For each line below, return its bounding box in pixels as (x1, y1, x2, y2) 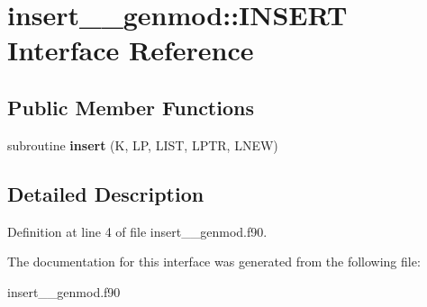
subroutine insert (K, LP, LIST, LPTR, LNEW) (7, 135, 278, 154)
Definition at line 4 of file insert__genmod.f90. (7, 221, 268, 240)
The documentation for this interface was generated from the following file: (7, 252, 421, 271)
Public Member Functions (7, 93, 254, 121)
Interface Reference (7, 32, 254, 68)
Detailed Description (7, 179, 204, 207)
